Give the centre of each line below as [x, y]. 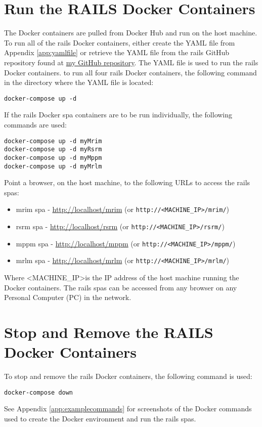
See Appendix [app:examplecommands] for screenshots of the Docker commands [128, 409]
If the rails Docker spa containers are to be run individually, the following [118, 115]
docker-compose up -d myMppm [53, 158]
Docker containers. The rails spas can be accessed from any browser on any [121, 287]
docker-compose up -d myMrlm [53, 166]
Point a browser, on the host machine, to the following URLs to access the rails [127, 182]
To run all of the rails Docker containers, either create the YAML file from [120, 42]
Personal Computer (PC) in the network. [68, 297]
